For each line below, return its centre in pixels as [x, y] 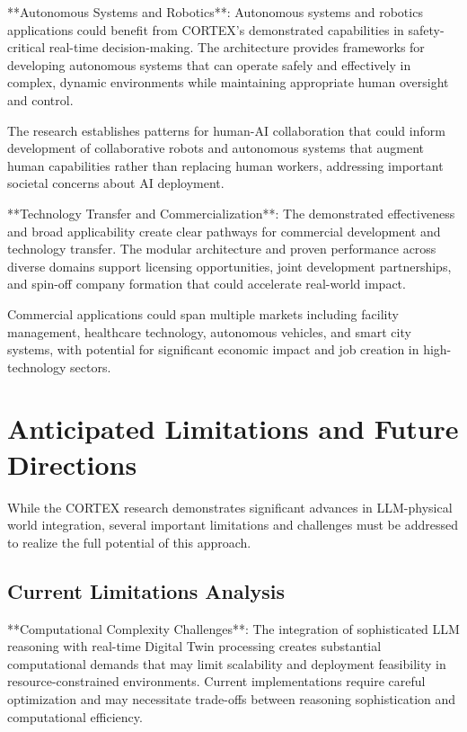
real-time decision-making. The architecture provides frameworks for [237, 47]
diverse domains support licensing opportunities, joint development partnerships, [229, 266]
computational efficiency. [75, 716]
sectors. [90, 366]
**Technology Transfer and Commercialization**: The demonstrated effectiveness [231, 213]
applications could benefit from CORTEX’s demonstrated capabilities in [206, 29]
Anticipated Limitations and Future [233, 428]
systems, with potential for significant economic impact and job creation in [213, 349]
